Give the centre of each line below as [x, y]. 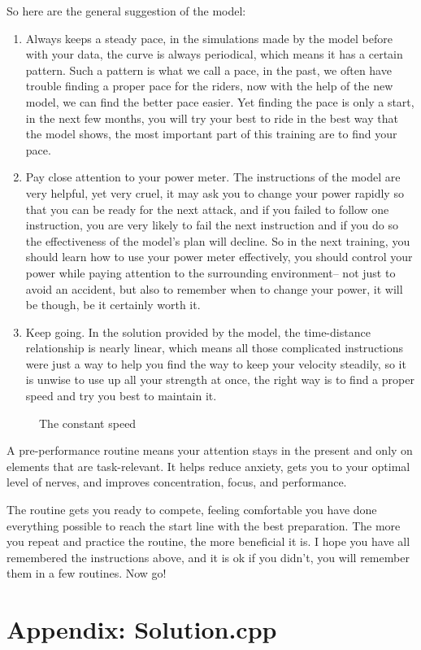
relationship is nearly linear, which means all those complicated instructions [214, 348]
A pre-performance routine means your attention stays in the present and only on [210, 450]
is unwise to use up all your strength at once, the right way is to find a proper [220, 380]
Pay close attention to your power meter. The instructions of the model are [213, 177]
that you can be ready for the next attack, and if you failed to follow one [207, 209]
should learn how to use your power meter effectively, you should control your [219, 257]
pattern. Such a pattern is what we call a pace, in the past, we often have [208, 70]
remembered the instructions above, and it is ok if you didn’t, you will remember [208, 557]
